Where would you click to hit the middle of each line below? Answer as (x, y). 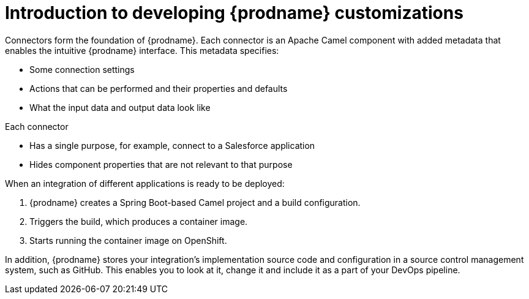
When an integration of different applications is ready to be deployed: (145, 183)
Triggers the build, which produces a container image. (139, 221)
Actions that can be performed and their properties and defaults (159, 88)
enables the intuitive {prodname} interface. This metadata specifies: (142, 50)
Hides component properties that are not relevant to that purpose (161, 164)
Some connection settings (82, 69)
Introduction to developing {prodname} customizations (234, 13)
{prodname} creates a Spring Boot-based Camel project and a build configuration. (195, 202)
